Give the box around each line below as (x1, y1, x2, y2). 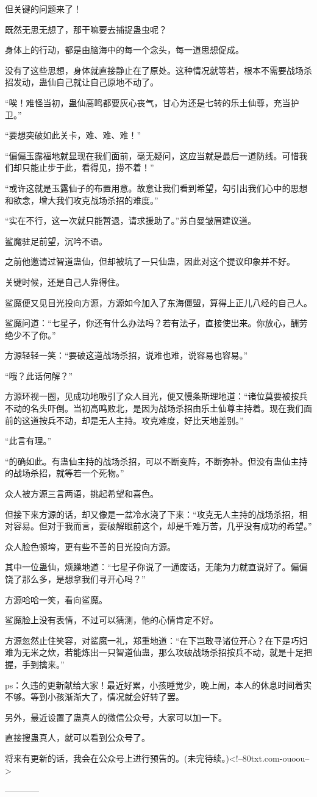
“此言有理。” (5, 434, 52, 447)
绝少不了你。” (5, 328, 56, 341)
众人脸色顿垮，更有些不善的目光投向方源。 (5, 540, 176, 552)
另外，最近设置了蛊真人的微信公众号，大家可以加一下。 (5, 710, 227, 723)
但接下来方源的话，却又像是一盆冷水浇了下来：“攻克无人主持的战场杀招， (5, 507, 299, 520)
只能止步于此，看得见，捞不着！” (21, 161, 154, 174)
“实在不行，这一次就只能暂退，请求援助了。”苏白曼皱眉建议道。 (5, 214, 257, 227)
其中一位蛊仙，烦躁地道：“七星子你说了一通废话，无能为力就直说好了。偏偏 (5, 560, 308, 573)
